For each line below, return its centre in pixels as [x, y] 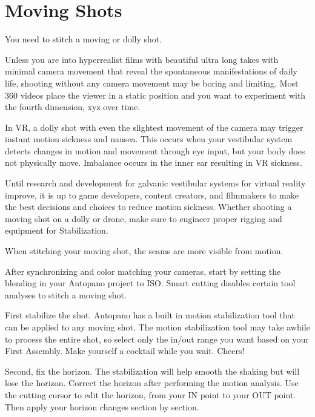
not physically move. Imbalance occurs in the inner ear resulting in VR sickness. [154, 163]
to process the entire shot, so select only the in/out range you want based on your [157, 339]
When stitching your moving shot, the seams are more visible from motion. [144, 251]
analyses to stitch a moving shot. [66, 294]
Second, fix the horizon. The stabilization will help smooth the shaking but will [152, 371]
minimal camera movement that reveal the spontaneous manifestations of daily [151, 71]
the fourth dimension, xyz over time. [73, 107]
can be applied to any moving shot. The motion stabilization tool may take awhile [157, 327]
